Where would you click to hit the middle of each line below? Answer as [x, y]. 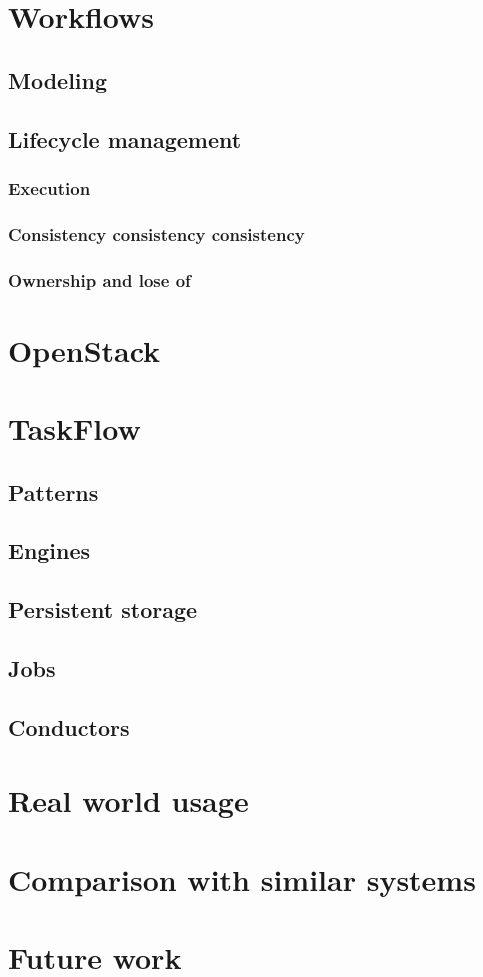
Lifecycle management [125, 138]
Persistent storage [103, 609]
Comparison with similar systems [242, 878]
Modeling [58, 79]
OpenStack [84, 349]
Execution [49, 187]
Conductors [69, 726]
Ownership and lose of [99, 279]
